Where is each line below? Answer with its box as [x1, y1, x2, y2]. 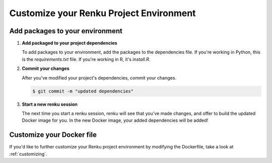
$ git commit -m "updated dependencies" [32, 88, 133, 94]
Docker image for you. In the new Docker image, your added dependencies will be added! [22, 117, 209, 123]
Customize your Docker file [9, 131, 97, 139]
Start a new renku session [22, 101, 78, 107]
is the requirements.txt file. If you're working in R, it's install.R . [22, 56, 151, 62]
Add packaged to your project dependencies [22, 40, 118, 46]
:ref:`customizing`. [9, 151, 47, 157]
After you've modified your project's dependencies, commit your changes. [22, 74, 176, 80]
